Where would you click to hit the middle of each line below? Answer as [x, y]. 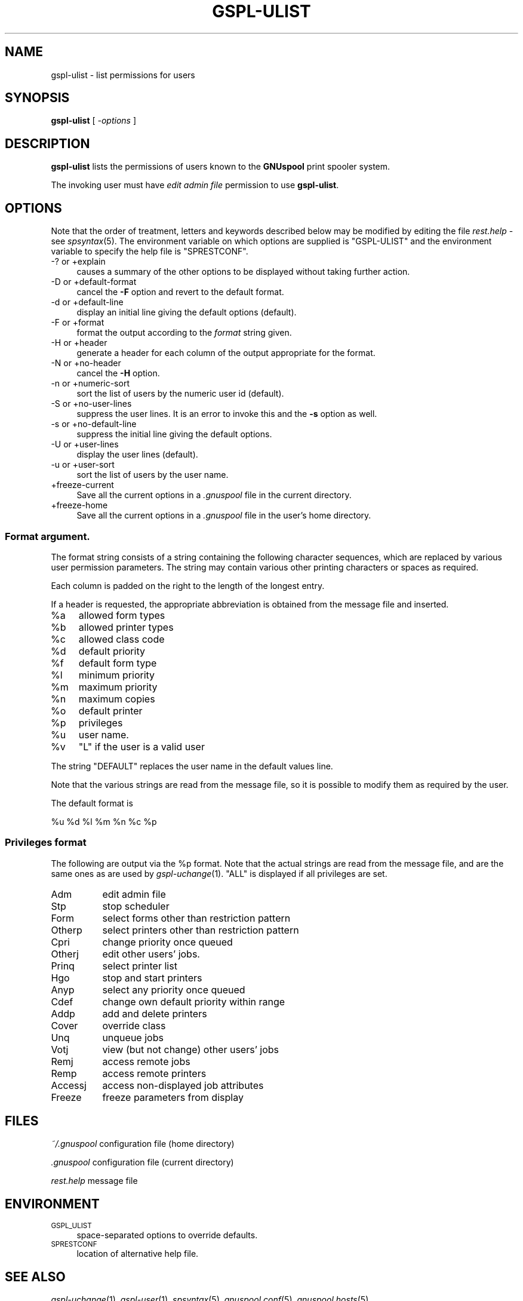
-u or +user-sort [83, 465]
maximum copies [117, 699]
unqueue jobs [133, 1037]
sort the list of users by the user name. [153, 475]
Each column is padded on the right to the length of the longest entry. [188, 585]
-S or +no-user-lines [91, 404]
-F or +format [78, 323]
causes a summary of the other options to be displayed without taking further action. [243, 272]
